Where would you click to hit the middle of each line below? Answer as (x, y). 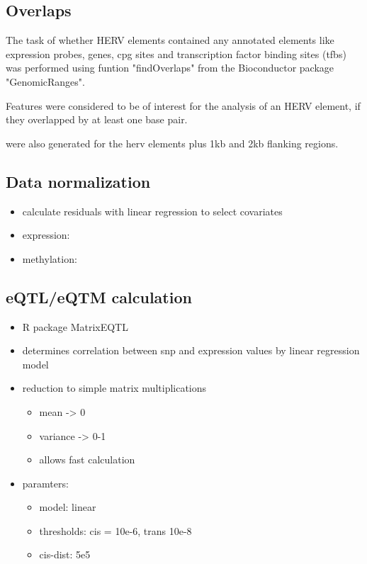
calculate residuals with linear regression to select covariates (152, 211)
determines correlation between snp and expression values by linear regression (191, 350)
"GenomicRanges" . (45, 81)
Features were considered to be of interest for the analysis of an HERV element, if (183, 105)
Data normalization (78, 181)
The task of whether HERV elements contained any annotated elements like (170, 40)
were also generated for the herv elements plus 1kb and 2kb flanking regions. (172, 143)
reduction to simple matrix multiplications (114, 388)
